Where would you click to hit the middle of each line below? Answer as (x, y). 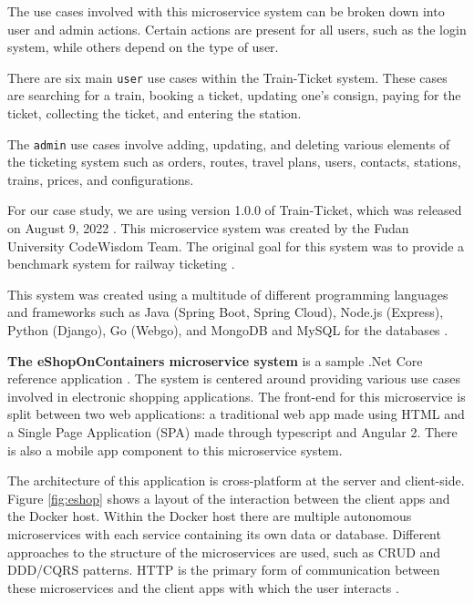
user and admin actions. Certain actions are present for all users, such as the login (237, 29)
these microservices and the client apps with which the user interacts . (203, 587)
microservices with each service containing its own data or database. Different (224, 533)
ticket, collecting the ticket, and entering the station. (155, 113)
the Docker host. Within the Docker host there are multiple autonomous (210, 516)
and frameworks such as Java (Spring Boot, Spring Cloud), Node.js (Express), (226, 312)
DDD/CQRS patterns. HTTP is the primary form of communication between (224, 570)
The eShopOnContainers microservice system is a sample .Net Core (215, 360)
